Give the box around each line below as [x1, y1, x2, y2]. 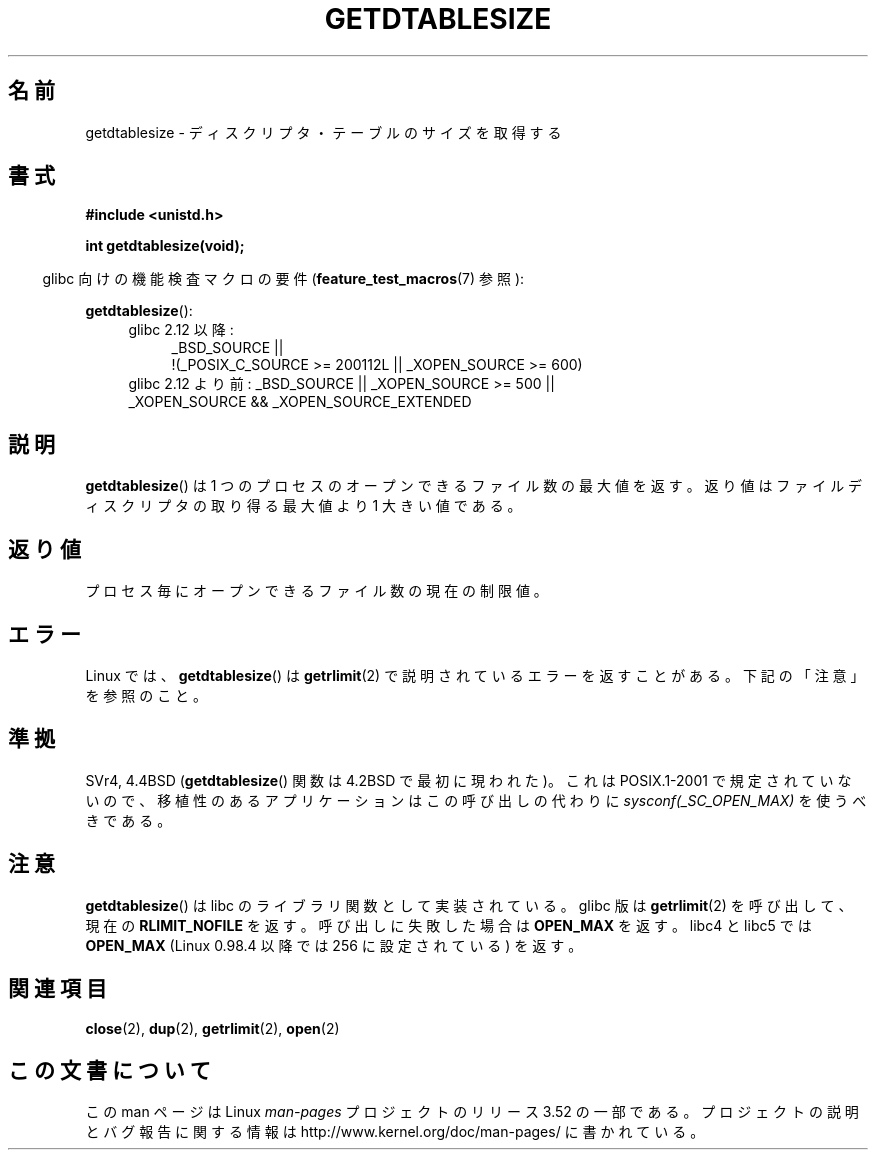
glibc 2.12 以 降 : [128, 321, 234, 339]
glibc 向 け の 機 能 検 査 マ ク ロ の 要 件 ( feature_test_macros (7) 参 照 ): [42, 270, 525, 288]
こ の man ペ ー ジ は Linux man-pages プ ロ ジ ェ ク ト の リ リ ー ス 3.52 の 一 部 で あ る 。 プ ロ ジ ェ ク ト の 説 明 [85, 1103, 859, 1121]
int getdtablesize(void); [85, 237, 245, 255]
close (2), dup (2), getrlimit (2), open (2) [85, 1019, 340, 1037]
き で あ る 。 [85, 811, 172, 829]
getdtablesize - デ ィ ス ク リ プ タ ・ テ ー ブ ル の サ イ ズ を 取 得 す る [85, 123, 562, 141]
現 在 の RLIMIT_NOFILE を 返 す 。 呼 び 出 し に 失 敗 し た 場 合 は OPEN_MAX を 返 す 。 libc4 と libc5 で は [85, 916, 812, 934]
